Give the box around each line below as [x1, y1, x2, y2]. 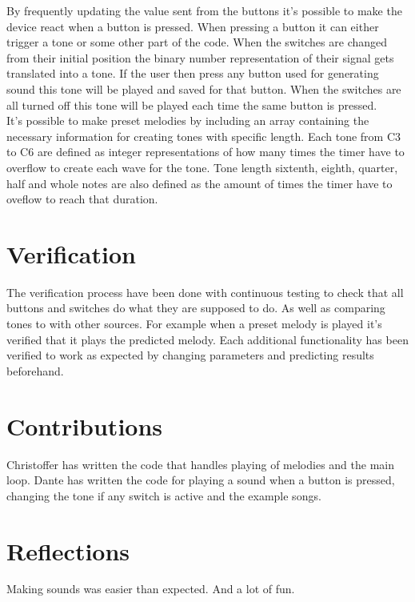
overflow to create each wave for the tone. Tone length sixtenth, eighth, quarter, [6, 159, 398, 175]
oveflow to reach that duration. [6, 191, 158, 207]
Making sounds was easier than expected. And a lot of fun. [6, 580, 295, 597]
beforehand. [6, 362, 64, 379]
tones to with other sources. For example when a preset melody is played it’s [6, 315, 382, 332]
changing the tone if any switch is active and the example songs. [6, 487, 321, 504]
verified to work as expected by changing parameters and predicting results [6, 347, 374, 363]
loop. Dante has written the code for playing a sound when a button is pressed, [6, 472, 395, 488]
